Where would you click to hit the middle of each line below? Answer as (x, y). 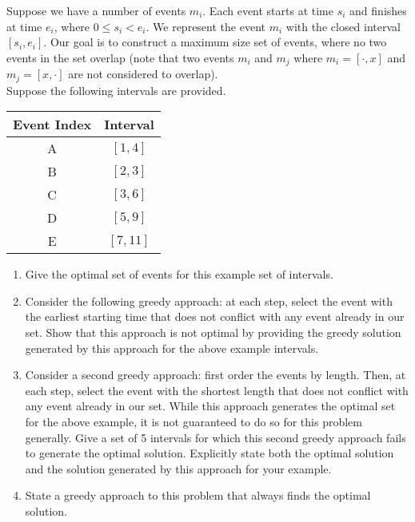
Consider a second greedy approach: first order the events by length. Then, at (215, 375)
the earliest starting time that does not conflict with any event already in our (215, 316)
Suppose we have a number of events (96, 10)
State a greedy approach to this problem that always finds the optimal (198, 495)
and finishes (378, 10)
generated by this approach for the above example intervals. (172, 348)
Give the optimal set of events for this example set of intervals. (179, 274)
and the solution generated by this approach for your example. (178, 468)
